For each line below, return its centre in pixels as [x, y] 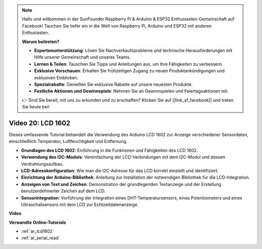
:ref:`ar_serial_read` [41, 238]
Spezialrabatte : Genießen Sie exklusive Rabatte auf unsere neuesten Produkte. [113, 84]
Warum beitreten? [41, 42]
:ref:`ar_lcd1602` [38, 231]
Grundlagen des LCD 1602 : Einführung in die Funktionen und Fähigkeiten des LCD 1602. [109, 150]
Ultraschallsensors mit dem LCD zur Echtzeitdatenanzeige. [80, 204]
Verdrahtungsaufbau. [42, 164]
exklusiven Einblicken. [56, 78]
